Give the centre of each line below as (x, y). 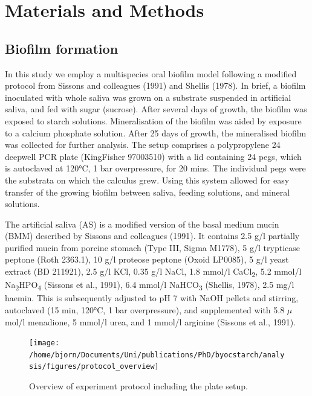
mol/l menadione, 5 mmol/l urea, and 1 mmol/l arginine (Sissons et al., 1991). (150, 321)
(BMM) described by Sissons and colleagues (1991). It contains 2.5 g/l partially (152, 236)
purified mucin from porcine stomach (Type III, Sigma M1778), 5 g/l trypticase (152, 247)
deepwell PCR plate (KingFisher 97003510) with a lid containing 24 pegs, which (153, 156)
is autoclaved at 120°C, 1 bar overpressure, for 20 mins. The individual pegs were (155, 168)
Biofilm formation (62, 48)
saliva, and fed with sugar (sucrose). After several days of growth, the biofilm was (156, 109)
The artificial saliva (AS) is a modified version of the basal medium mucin (142, 224)
